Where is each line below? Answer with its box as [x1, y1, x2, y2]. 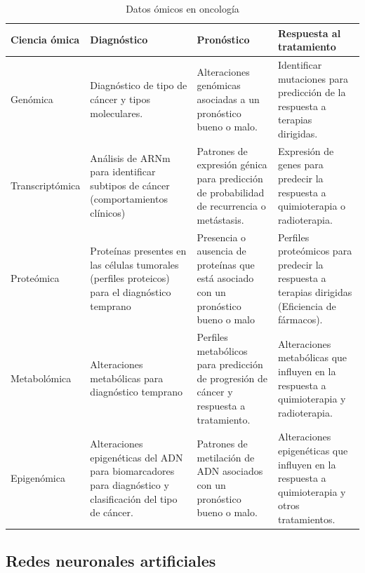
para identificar [90, 164, 156, 179]
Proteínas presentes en [90, 243, 187, 258]
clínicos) [90, 205, 126, 220]
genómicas [197, 78, 241, 93]
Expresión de [277, 143, 334, 158]
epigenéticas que [277, 443, 348, 458]
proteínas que [197, 257, 255, 271]
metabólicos [197, 343, 248, 358]
